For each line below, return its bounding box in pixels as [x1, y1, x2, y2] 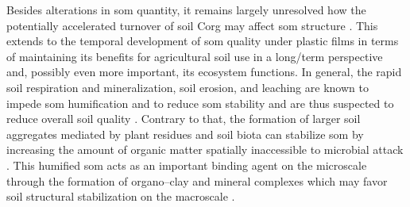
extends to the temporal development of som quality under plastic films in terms [6, 33, 399, 49]
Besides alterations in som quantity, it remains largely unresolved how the [6, 2, 366, 17]
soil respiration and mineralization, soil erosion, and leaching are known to [6, 79, 369, 95]
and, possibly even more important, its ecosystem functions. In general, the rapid [6, 63, 402, 80]
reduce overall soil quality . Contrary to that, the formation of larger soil [6, 110, 361, 127]
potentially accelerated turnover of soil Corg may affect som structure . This [6, 17, 378, 33]
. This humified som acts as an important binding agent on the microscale [6, 156, 367, 173]
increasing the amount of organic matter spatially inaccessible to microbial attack [6, 141, 404, 158]
